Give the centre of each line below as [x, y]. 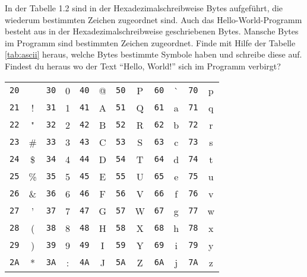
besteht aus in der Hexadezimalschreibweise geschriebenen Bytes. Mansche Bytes [152, 31]
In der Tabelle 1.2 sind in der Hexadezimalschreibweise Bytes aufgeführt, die [144, 8]
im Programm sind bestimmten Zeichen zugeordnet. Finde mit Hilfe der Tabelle [150, 42]
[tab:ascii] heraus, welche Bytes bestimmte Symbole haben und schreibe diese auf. [153, 54]
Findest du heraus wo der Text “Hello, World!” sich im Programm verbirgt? [143, 66]
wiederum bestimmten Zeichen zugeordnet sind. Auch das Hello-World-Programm [153, 19]
